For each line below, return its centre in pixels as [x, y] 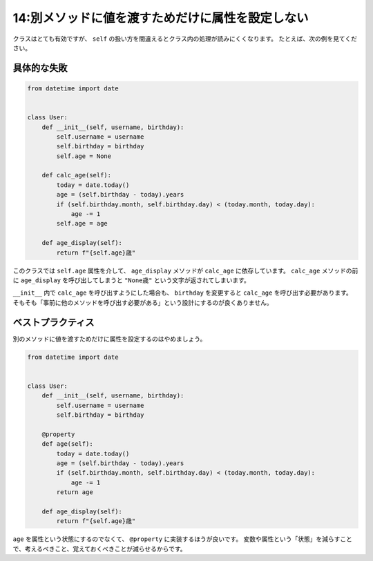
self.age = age [82, 224]
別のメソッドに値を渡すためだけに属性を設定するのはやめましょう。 [109, 339]
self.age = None [84, 156]
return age [75, 492]
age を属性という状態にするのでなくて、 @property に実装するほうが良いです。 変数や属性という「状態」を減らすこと [182, 539]
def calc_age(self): [77, 175]
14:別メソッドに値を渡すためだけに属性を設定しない [161, 18]
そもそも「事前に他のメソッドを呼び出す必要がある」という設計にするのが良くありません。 [143, 302]
